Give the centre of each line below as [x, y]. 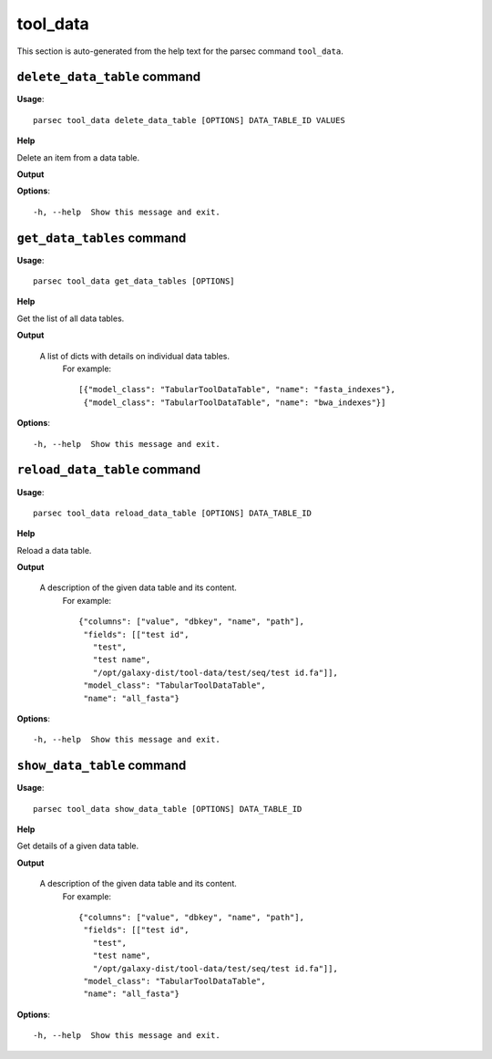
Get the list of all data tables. [71, 318]
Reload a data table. [54, 550]
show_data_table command [102, 766]
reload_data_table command [108, 470]
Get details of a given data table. [78, 846]
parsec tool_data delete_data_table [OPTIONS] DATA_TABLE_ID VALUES [189, 120]
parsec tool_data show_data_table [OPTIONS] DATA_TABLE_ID [168, 809]
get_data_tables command [102, 238]
